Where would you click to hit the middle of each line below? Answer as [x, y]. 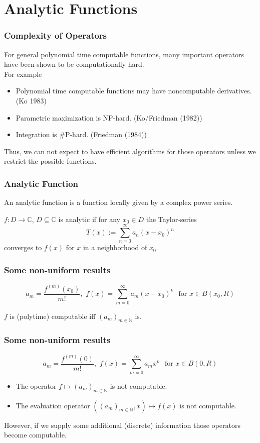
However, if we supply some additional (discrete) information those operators [122, 425]
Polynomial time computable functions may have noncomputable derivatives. [134, 91]
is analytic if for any [89, 219]
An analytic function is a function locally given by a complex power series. [118, 202]
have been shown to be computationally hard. [74, 64]
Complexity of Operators [56, 35]
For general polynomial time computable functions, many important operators [124, 54]
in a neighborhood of [115, 247]
